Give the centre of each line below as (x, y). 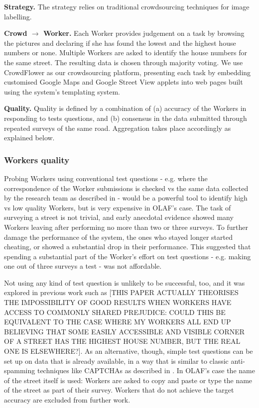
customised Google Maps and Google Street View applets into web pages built (124, 82)
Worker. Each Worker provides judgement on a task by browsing (144, 33)
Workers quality (37, 159)
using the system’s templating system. (62, 91)
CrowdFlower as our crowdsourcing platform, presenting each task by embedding (128, 72)
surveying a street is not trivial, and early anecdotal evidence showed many (119, 217)
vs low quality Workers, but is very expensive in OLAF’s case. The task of (118, 207)
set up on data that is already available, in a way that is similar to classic (116, 360)
